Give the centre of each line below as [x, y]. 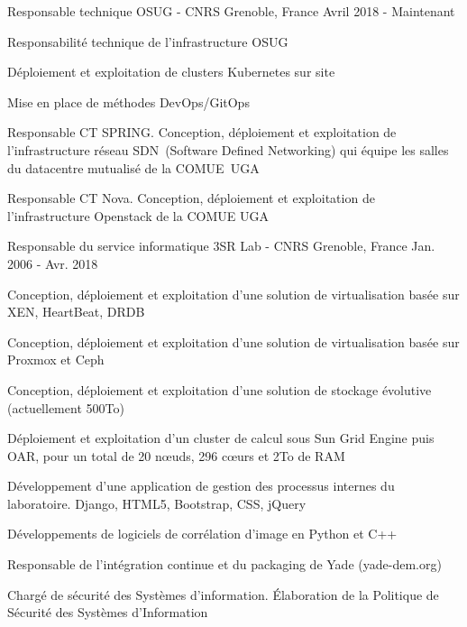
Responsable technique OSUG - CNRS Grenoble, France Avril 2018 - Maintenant [231, 11]
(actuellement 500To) [66, 407]
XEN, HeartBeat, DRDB [76, 312]
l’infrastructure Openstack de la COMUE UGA [138, 215]
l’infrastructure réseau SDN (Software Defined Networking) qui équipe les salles [228, 149]
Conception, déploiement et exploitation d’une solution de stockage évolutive [220, 389]
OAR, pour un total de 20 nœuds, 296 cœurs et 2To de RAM [176, 455]
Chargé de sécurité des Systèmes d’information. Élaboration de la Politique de [223, 594]
